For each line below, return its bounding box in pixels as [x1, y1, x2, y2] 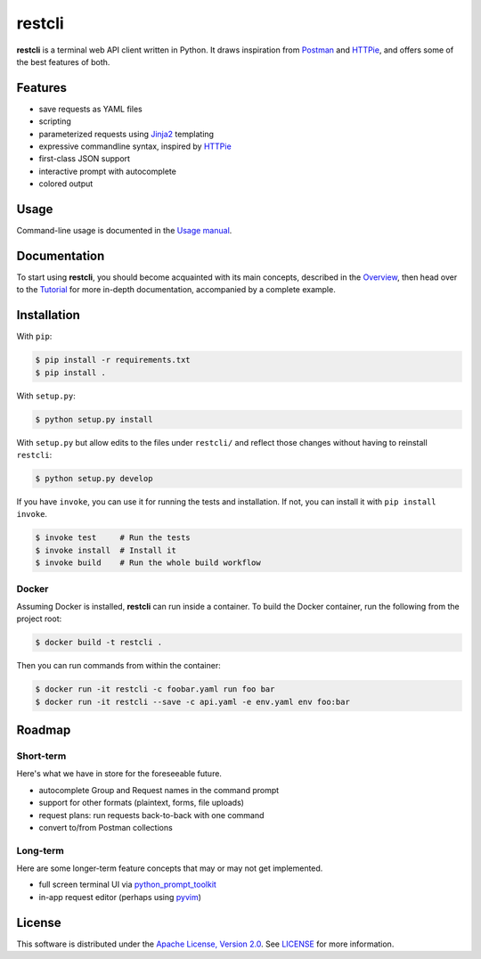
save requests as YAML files [38, 103, 143, 114]
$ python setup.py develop [35, 473, 153, 483]
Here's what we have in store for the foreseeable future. [16, 768, 223, 779]
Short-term [16, 750, 67, 762]
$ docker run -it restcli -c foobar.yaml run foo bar [35, 684, 275, 694]
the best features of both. [16, 56, 110, 67]
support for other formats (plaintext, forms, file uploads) [38, 798, 245, 808]
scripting [38, 116, 71, 127]
